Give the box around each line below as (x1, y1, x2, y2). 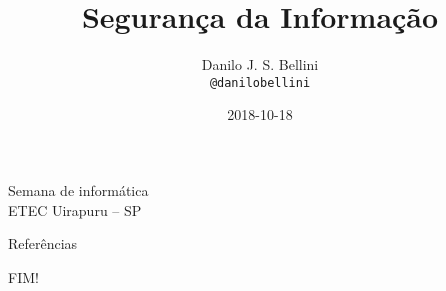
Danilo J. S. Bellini (201, 54, 319, 75)
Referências (8, 233, 78, 254)
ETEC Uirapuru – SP (8, 199, 142, 220)
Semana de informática (8, 179, 149, 200)
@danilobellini (209, 75, 311, 90)
